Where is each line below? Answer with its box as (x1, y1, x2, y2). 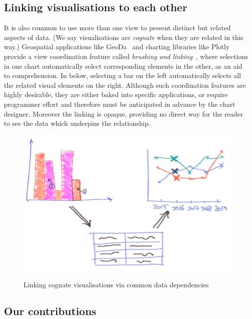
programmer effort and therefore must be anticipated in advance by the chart (4, 99, 235, 109)
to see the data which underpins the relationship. (4, 118, 151, 128)
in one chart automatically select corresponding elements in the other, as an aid (4, 60, 243, 71)
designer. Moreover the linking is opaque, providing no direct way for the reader (4, 108, 243, 119)
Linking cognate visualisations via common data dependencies (23, 279, 209, 290)
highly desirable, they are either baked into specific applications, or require (4, 89, 228, 100)
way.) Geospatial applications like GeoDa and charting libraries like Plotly (4, 41, 230, 52)
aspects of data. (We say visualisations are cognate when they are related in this (4, 32, 244, 42)
